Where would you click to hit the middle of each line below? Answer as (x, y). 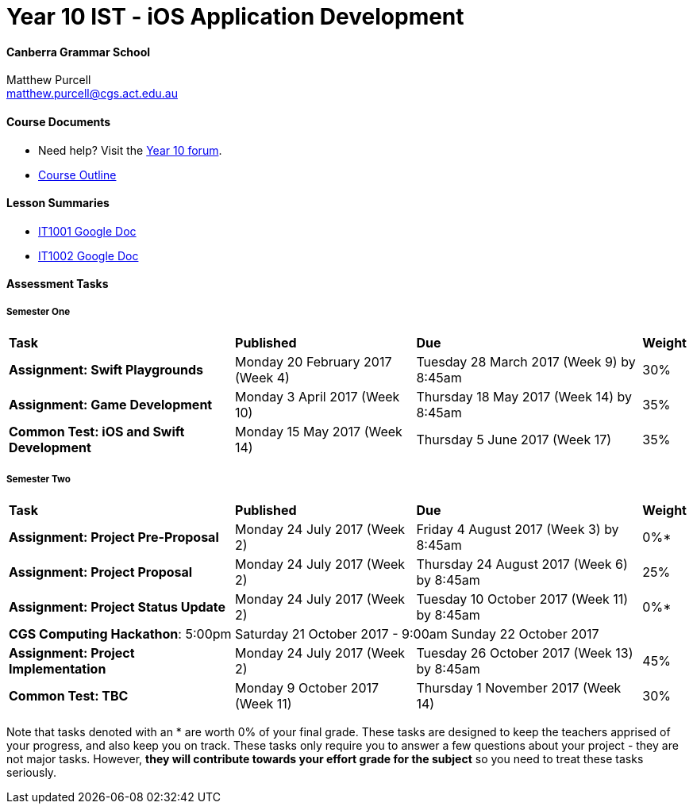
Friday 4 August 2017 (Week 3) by (518, 529)
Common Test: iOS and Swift (97, 432)
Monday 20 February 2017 (314, 362)
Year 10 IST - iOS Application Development (235, 17)
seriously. (32, 772)
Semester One (38, 311)
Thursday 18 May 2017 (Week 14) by (524, 397)
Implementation (58, 668)
